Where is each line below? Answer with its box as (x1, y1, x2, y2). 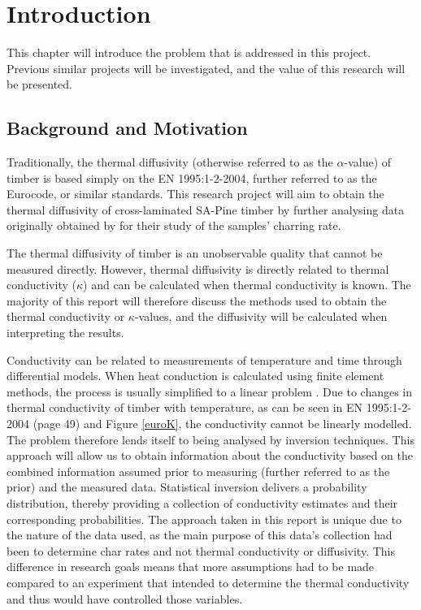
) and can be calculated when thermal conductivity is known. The (83, 276, 411, 293)
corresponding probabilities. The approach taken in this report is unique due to (7, 510, 401, 527)
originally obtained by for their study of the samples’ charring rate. (7, 217, 341, 234)
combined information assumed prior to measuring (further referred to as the (7, 462, 390, 479)
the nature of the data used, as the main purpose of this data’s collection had (7, 526, 393, 543)
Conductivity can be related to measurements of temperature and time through (7, 351, 402, 368)
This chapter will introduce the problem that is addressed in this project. (7, 44, 371, 61)
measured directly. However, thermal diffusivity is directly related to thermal (7, 260, 389, 277)
